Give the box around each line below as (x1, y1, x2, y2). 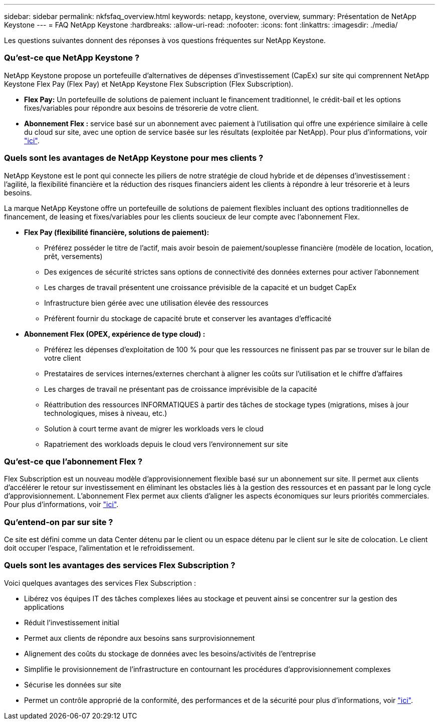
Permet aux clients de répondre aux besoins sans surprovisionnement (24, 633, 255, 642)
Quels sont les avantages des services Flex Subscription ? (4, 560, 236, 571)
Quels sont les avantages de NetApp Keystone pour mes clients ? (4, 153, 264, 163)
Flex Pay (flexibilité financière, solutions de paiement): (24, 227, 209, 236)
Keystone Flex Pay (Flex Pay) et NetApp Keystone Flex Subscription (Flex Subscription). (4, 79, 294, 88)
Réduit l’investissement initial (24, 618, 119, 627)
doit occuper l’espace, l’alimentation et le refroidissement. (4, 544, 195, 552)
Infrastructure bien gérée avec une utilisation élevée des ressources (44, 298, 269, 307)
